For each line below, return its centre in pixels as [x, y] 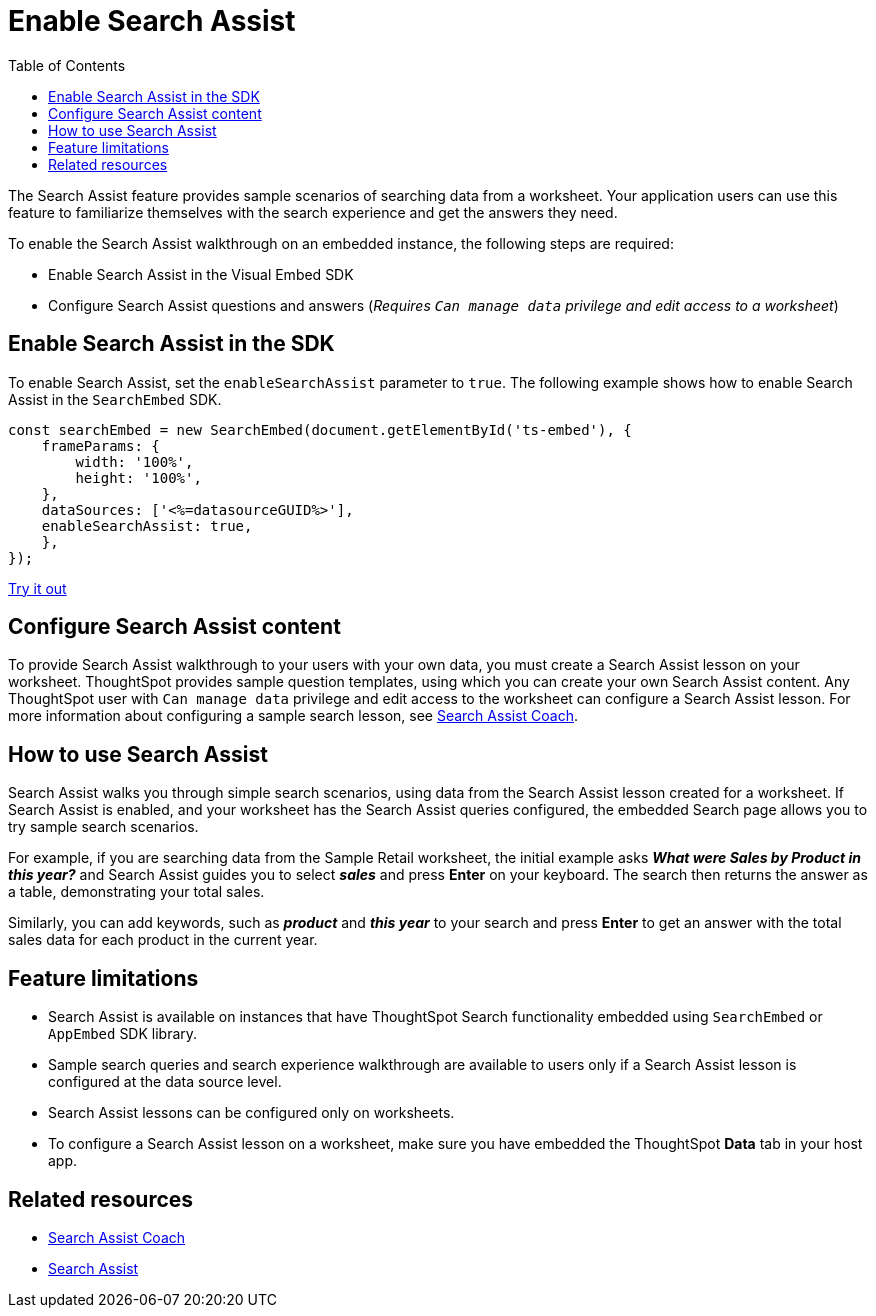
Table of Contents [67, 65]
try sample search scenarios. [103, 827]
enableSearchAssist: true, [147, 525]
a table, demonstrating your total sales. [136, 892]
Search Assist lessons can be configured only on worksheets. [251, 1113]
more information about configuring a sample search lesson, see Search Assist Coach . [293, 716]
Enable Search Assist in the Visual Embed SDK [201, 274]
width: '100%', [134, 461]
